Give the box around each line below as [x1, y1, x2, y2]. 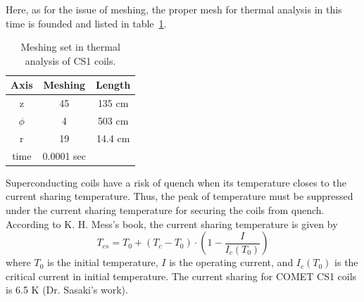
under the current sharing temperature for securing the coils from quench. [6, 203, 325, 218]
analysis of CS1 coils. [25, 53, 116, 68]
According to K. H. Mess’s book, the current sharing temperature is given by [6, 216, 338, 231]
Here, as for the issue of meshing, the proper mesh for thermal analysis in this [6, 2, 342, 16]
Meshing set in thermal [20, 39, 120, 54]
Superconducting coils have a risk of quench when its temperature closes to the [6, 175, 346, 189]
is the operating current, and [169, 255, 294, 270]
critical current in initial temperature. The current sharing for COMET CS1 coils [6, 268, 357, 283]
